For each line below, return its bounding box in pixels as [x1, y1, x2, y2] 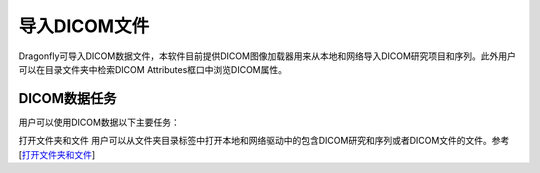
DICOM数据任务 [18, 90, 117, 107]
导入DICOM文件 [18, 15, 150, 37]
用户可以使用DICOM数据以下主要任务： [18, 116, 180, 128]
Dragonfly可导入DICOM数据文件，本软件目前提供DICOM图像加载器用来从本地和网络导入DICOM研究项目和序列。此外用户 [18, 50, 517, 62]
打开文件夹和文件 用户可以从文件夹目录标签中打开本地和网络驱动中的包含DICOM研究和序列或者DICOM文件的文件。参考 [18, 135, 510, 147]
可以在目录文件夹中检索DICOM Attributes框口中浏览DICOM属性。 [18, 63, 288, 75]
